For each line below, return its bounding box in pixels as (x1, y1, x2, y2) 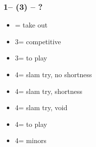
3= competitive (15, 36, 61, 46)
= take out (15, 20, 48, 30)
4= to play (15, 118, 48, 129)
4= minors (15, 135, 47, 146)
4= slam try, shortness (15, 86, 83, 96)
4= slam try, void (15, 102, 68, 113)
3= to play (15, 53, 48, 63)
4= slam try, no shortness (15, 69, 92, 79)
